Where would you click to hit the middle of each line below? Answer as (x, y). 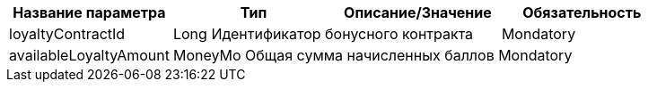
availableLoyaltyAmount (89, 55)
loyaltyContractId (67, 34)
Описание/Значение (418, 12)
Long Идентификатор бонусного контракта (323, 34)
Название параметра (89, 12)
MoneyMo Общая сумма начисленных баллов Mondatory (372, 55)
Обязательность (582, 12)
